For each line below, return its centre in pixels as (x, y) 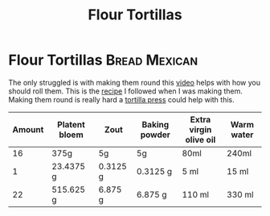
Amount (28, 129)
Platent (72, 124)
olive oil (200, 139)
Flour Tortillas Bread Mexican (103, 60)
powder (155, 135)
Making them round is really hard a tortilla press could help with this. (121, 99)
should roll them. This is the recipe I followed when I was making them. (126, 91)
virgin (200, 129)
